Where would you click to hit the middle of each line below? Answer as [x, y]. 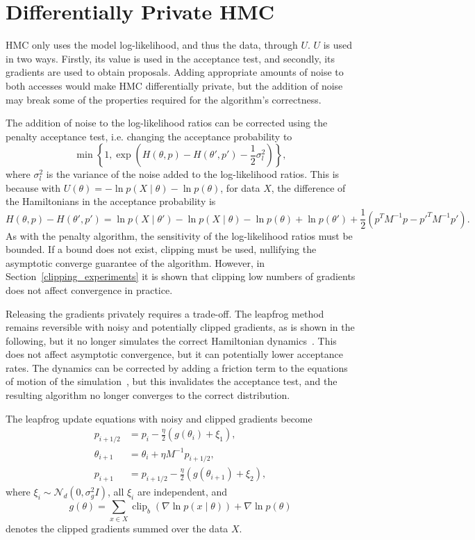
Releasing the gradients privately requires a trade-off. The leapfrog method [165, 313]
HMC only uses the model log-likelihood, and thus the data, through [152, 45]
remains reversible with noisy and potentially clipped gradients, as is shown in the [180, 327]
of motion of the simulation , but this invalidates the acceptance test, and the [172, 381]
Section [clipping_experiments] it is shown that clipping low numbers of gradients [181, 276]
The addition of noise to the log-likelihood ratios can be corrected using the [167, 123]
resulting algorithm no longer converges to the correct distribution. [148, 395]
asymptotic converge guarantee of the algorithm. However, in [135, 262]
